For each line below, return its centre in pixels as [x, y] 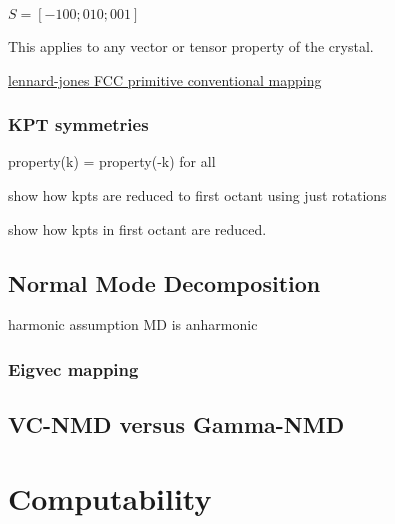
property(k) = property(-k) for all [112, 161]
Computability [110, 497]
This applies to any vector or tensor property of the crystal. [191, 46]
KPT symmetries [78, 124]
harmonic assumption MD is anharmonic [133, 324]
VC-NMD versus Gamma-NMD [176, 424]
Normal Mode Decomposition [164, 282]
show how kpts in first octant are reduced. [137, 228]
